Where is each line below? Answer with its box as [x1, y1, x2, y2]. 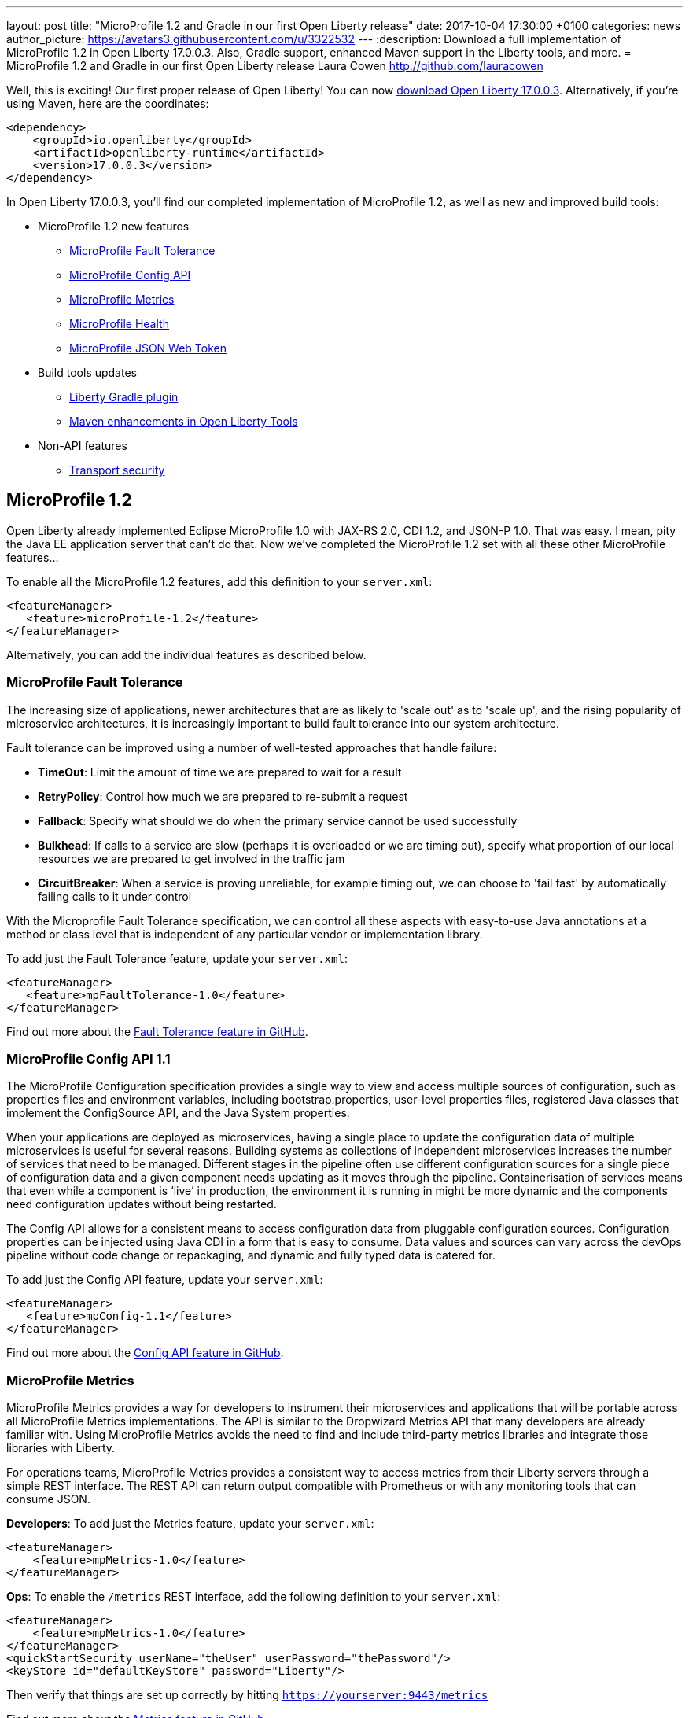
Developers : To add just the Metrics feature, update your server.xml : [6, 1517, 374, 1531]
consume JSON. [6, 1492, 90, 1506]
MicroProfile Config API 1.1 [6, 1050, 171, 1067]
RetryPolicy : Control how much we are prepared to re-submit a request [38, 789, 408, 803]
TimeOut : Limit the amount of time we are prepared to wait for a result [38, 765, 402, 779]
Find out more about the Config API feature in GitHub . [6, 1346, 284, 1360]
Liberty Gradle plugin [69, 390, 179, 404]
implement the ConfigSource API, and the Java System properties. [6, 1106, 350, 1120]
